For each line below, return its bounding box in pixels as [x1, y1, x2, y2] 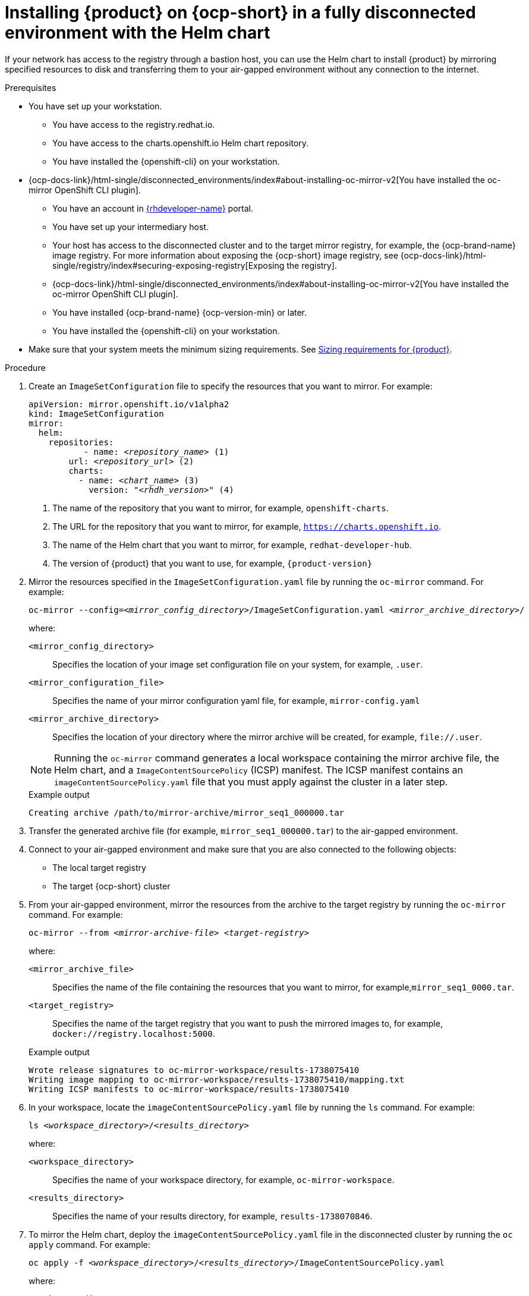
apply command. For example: [29, 1239, 150, 1250]
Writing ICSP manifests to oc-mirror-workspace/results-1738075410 [29, 1084, 349, 1094]
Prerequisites [5, 82, 56, 93]
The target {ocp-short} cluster [52, 880, 171, 891]
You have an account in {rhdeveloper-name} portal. [52, 203, 253, 213]
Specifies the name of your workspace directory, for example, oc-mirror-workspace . [52, 1174, 395, 1185]
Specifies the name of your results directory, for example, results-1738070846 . [52, 1210, 373, 1221]
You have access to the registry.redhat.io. [52, 119, 215, 130]
